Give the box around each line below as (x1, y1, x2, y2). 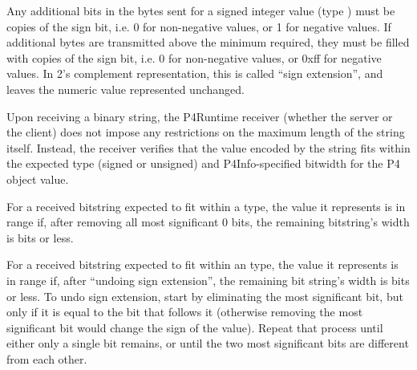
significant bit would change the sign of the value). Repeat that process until (6, 319, 383, 335)
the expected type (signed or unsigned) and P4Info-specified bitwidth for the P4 (6, 155, 400, 172)
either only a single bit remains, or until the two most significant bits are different (6, 335, 409, 352)
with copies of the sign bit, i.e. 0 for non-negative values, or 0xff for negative (6, 49, 382, 66)
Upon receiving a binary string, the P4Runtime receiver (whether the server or (6, 108, 393, 124)
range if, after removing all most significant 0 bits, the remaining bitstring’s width (6, 213, 410, 230)
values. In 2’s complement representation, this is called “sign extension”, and (6, 65, 383, 82)
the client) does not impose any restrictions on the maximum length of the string (6, 124, 405, 140)
